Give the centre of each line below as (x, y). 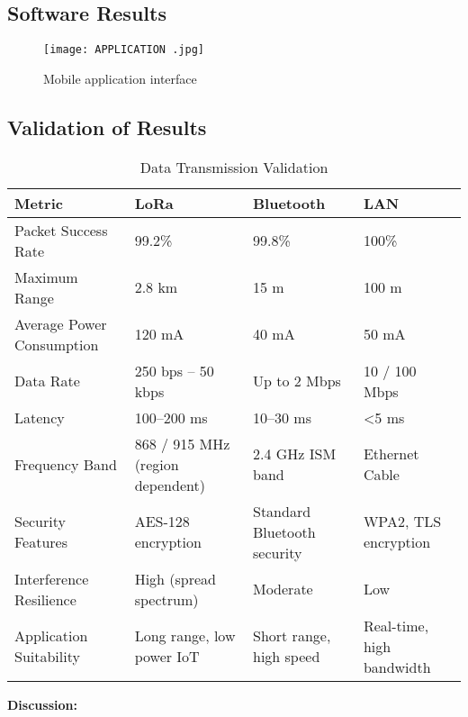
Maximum (46, 277)
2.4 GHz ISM (295, 454)
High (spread (175, 578)
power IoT (167, 657)
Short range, (292, 636)
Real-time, (396, 625)
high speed (287, 657)
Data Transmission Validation (234, 167)
